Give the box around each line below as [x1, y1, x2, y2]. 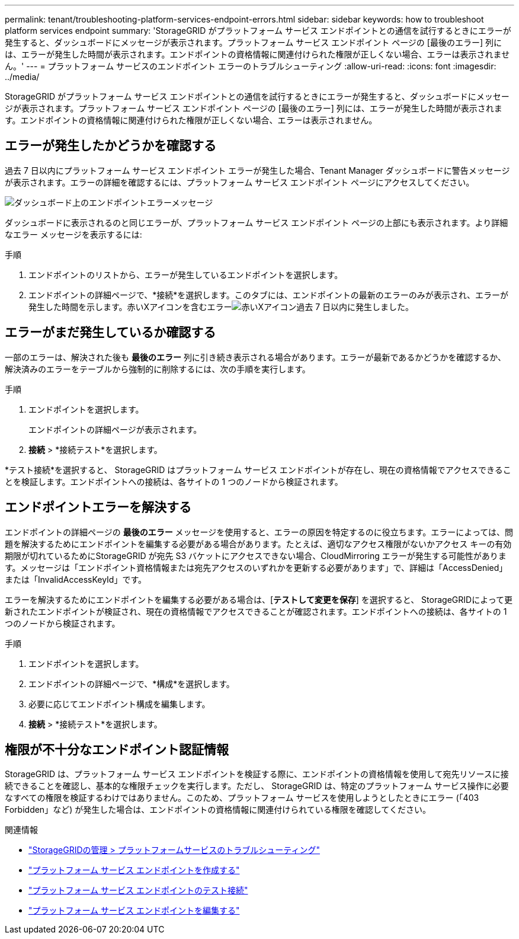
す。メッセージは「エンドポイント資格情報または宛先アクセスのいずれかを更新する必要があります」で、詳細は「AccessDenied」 [5, 562, 508, 573]
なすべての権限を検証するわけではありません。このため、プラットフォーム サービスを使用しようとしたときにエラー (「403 [5, 793, 479, 803]
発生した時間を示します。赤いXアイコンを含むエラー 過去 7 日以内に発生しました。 [28, 301, 414, 312]
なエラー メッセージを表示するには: [5, 229, 142, 239]
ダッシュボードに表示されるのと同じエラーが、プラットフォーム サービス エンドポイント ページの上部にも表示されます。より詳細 [5, 217, 508, 228]
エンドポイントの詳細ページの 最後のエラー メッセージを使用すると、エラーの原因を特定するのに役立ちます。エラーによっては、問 [5, 526, 513, 537]
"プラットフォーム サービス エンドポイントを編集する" [28, 905, 240, 916]
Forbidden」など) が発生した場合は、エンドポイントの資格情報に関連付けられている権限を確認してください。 [5, 804, 431, 815]
